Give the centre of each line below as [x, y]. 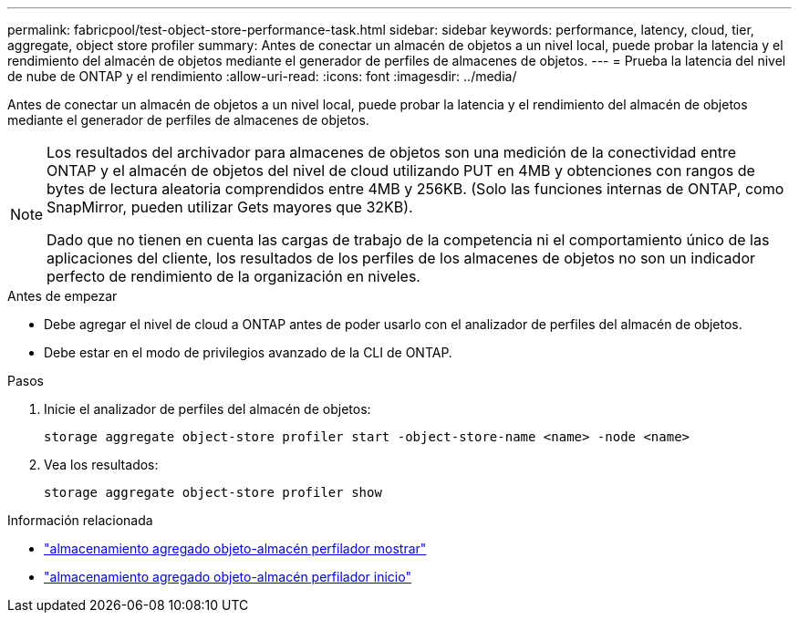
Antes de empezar [62, 296]
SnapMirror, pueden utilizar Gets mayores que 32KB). [230, 207]
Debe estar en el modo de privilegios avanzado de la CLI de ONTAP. [248, 352]
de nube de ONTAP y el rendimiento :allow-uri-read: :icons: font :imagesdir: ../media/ [262, 76]
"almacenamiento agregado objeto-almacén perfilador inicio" [228, 577]
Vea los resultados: [101, 465]
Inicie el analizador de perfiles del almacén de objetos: [208, 409]
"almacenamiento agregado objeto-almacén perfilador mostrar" [235, 548]
